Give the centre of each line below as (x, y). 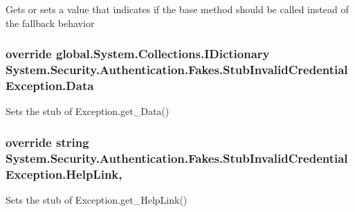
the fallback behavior (50, 23)
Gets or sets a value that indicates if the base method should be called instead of (177, 9)
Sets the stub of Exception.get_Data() (88, 111)
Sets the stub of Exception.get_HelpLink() (97, 199)
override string (47, 142)
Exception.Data (50, 85)
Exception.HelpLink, (64, 174)
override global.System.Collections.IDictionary (138, 54)
